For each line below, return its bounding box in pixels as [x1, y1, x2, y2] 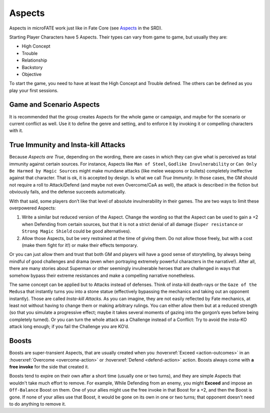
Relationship [21, 57, 47, 63]
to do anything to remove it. [9, 400, 66, 407]
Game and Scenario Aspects [9, 100, 100, 109]
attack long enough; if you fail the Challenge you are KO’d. [9, 323, 129, 329]
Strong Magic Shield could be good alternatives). [21, 228, 131, 234]
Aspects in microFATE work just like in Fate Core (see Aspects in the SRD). [9, 25, 162, 31]
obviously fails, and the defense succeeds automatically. [9, 189, 126, 195]
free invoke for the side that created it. [9, 363, 89, 369]
